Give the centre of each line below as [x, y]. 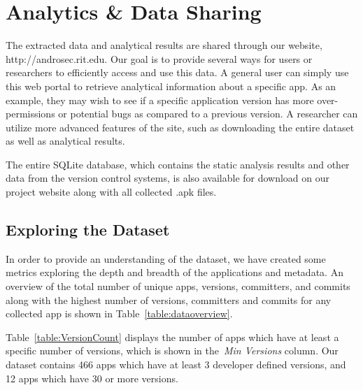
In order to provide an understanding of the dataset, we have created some [166, 258]
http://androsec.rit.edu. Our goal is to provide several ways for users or [159, 58]
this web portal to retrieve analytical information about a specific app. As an [171, 86]
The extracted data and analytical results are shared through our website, [164, 45]
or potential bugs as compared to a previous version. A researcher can [208, 114]
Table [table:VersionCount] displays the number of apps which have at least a [172, 337]
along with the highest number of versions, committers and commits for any [169, 299]
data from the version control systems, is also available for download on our [168, 178]
